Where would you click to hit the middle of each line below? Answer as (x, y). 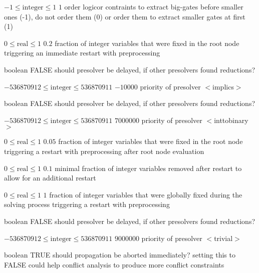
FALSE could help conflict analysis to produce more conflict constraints (114, 264)
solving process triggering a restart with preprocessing (87, 204)
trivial (223, 238)
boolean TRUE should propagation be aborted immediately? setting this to (120, 255)
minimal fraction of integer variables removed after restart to (148, 168)
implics (223, 86)
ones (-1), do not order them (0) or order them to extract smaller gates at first (125, 16)
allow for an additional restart (50, 178)
